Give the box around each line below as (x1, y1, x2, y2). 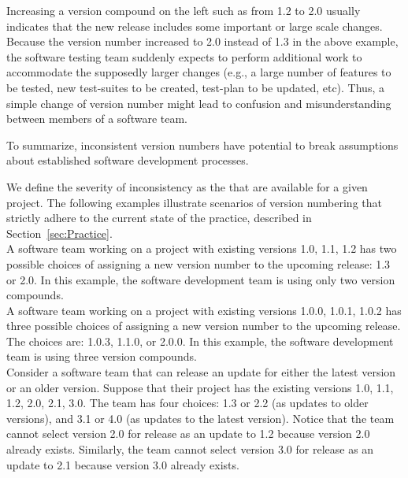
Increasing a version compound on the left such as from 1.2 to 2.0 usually (6, 2, 361, 18)
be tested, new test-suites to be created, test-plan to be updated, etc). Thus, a (6, 79, 384, 95)
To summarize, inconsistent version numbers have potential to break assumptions (6, 136, 399, 153)
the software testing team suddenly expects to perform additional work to (6, 48, 362, 65)
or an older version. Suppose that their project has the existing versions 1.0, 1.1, (6, 379, 394, 395)
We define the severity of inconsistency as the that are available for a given (6, 178, 368, 195)
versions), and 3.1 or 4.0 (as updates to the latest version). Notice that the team (6, 409, 395, 426)
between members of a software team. (6, 110, 188, 127)
